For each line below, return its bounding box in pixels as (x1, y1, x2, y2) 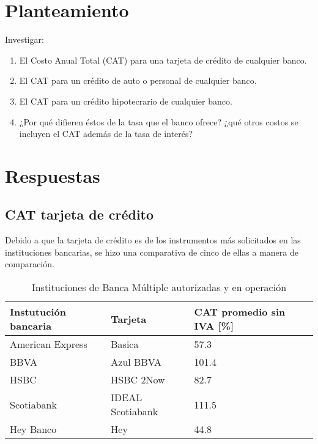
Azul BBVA (111, 355, 161, 369)
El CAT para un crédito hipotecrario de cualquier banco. (19, 94, 232, 107)
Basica (111, 337, 139, 352)
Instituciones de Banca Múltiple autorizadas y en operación (31, 280, 287, 295)
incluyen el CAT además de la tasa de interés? (19, 127, 193, 140)
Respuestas (5, 163, 100, 188)
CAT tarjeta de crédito (5, 205, 154, 224)
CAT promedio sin (194, 305, 286, 319)
